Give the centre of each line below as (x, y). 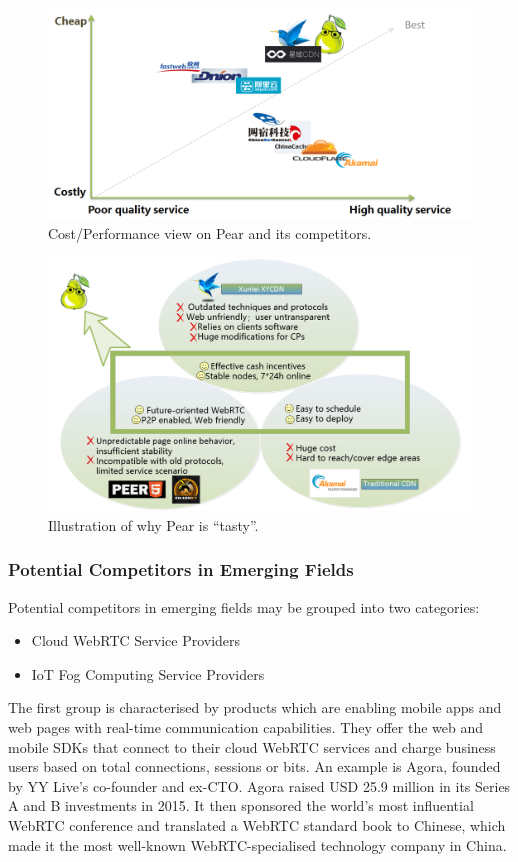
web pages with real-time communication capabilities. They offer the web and (246, 726)
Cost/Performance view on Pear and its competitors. (210, 232)
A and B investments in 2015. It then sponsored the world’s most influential (241, 805)
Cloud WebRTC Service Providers (136, 640)
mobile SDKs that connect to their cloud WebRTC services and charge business (252, 746)
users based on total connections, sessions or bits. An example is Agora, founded (254, 766)
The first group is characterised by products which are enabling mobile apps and (255, 707)
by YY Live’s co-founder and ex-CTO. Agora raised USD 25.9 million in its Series (259, 785)
